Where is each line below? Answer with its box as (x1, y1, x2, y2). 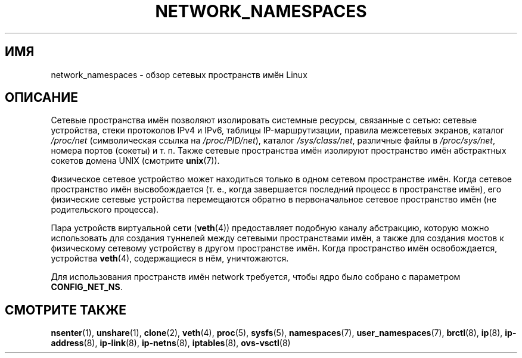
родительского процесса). (51, 204, 159, 215)
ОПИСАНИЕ (5, 90, 78, 105)
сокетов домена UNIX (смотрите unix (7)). (51, 155, 220, 166)
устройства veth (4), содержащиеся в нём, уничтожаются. (51, 253, 289, 264)
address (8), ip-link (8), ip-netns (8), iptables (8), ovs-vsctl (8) (51, 338, 291, 348)
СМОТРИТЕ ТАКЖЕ (5, 302, 127, 317)
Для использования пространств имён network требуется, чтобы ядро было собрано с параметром (51, 272, 461, 282)
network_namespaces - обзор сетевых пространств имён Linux (51, 69, 307, 80)
